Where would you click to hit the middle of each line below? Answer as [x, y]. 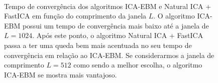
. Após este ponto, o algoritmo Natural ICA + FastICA [118, 35]
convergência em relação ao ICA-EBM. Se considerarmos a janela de [109, 55]
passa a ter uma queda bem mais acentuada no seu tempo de [98, 45]
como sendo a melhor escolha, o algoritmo [138, 65]
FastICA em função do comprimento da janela [75, 16]
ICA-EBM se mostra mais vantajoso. [61, 74]
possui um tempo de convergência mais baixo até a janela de [116, 25]
